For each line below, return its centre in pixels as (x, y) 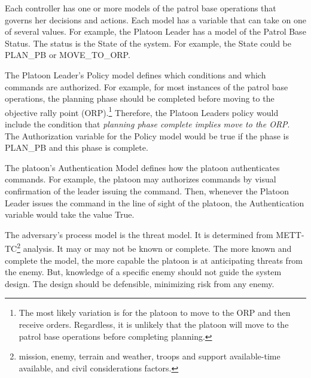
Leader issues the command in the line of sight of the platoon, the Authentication (155, 202)
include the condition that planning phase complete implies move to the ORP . (147, 124)
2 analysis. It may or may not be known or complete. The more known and (154, 247)
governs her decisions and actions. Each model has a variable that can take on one (155, 19)
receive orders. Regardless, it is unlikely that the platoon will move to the (154, 324)
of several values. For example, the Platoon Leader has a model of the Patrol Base (155, 31)
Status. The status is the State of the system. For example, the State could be (148, 43)
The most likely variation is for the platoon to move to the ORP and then (155, 313)
